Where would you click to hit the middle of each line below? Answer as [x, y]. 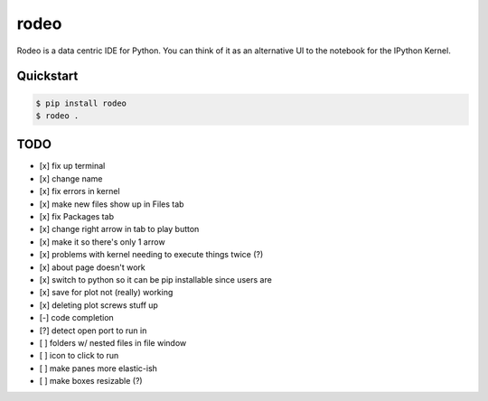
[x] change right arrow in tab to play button [119, 229]
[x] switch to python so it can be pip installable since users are [156, 279]
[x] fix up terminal [72, 166]
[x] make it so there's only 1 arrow [103, 242]
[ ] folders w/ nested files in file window [113, 342]
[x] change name [71, 178]
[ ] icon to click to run [79, 356]
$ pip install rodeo [81, 103]
